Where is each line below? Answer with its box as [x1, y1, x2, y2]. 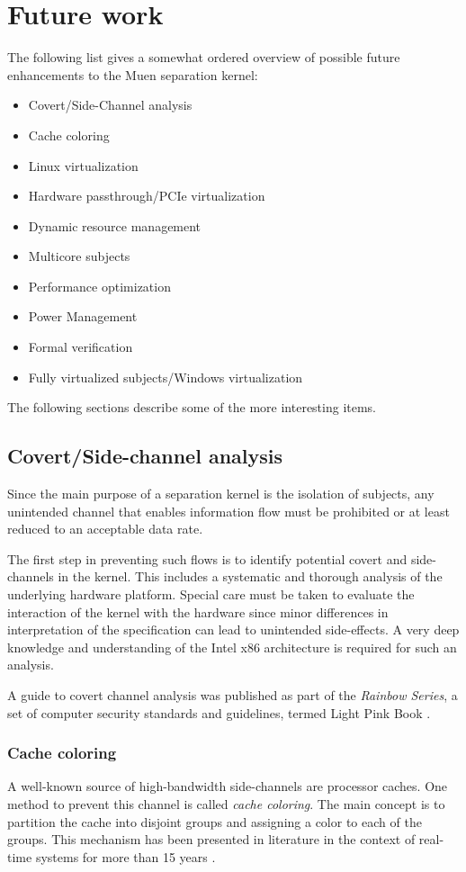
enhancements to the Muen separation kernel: [7, 65, 258, 84]
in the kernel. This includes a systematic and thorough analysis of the [58, 567, 443, 586]
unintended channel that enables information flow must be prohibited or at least [7, 501, 450, 520]
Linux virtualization [28, 156, 139, 175]
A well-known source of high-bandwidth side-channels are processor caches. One [7, 777, 448, 796]
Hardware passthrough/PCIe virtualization [28, 186, 265, 205]
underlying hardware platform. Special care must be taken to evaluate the [7, 585, 415, 604]
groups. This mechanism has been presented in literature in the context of [7, 830, 416, 849]
